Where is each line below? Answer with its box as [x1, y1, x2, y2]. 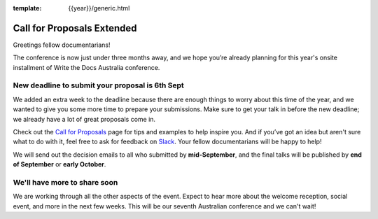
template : [13, 4, 42, 12]
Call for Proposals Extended [13, 22, 137, 34]
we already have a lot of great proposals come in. [13, 115, 156, 123]
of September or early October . [13, 160, 106, 169]
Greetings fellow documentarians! [13, 41, 111, 49]
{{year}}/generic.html [68, 4, 130, 12]
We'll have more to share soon [13, 177, 118, 187]
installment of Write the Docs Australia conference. [13, 63, 160, 71]
